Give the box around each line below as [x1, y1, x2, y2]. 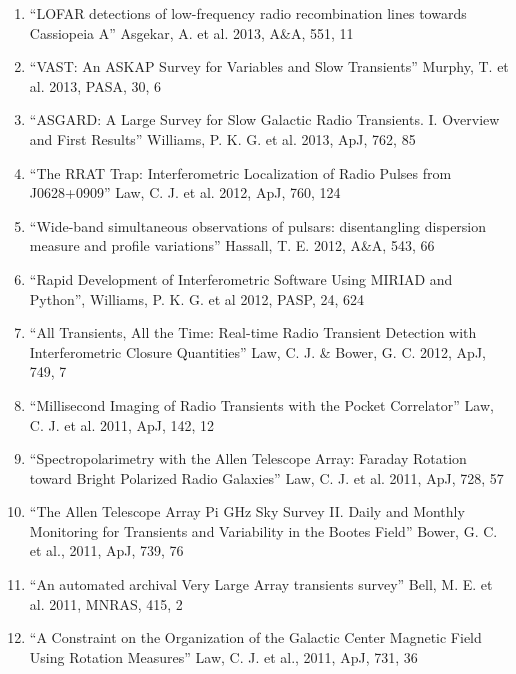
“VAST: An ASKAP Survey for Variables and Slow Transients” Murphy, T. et [29, 56, 509, 77]
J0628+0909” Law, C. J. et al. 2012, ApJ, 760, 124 [29, 182, 341, 203]
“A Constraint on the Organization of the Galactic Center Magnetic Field [29, 627, 482, 648]
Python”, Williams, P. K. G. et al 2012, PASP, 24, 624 [29, 288, 365, 309]
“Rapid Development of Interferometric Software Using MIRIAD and [29, 268, 453, 289]
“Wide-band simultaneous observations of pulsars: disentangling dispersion [29, 215, 487, 236]
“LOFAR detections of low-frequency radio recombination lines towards [29, 3, 467, 23]
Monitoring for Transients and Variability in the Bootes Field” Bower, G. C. [29, 520, 498, 541]
